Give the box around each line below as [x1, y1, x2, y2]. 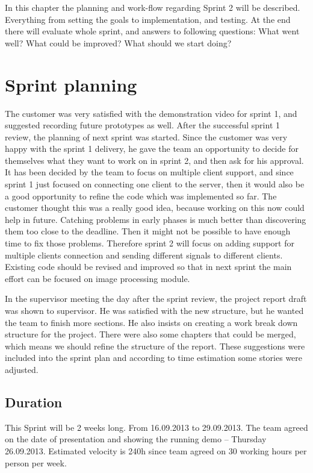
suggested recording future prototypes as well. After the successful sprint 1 [5, 119, 280, 131]
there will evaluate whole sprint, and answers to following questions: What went [5, 25, 300, 37]
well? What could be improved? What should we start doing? [5, 36, 232, 49]
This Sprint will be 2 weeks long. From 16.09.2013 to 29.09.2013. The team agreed [5, 421, 308, 433]
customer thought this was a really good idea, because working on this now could [5, 201, 305, 214]
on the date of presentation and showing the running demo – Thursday [5, 433, 267, 445]
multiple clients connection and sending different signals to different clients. [5, 248, 283, 261]
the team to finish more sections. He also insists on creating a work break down [5, 316, 298, 328]
